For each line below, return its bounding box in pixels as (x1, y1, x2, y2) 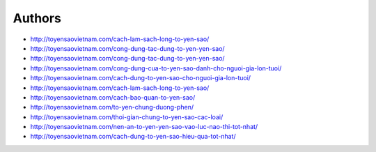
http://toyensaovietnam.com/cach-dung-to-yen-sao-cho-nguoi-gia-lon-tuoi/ (30, 74, 251, 82)
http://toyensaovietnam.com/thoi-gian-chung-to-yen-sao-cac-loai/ (30, 112, 224, 121)
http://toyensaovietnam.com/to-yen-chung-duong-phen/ (30, 103, 194, 112)
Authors (13, 10, 62, 26)
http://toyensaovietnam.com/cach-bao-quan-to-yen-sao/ (30, 93, 196, 101)
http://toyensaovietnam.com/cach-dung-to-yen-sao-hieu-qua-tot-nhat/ (30, 132, 236, 141)
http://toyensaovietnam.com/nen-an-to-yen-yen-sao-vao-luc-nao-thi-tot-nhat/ (30, 123, 258, 131)
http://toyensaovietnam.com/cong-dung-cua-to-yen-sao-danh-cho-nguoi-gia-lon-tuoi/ (30, 63, 282, 73)
